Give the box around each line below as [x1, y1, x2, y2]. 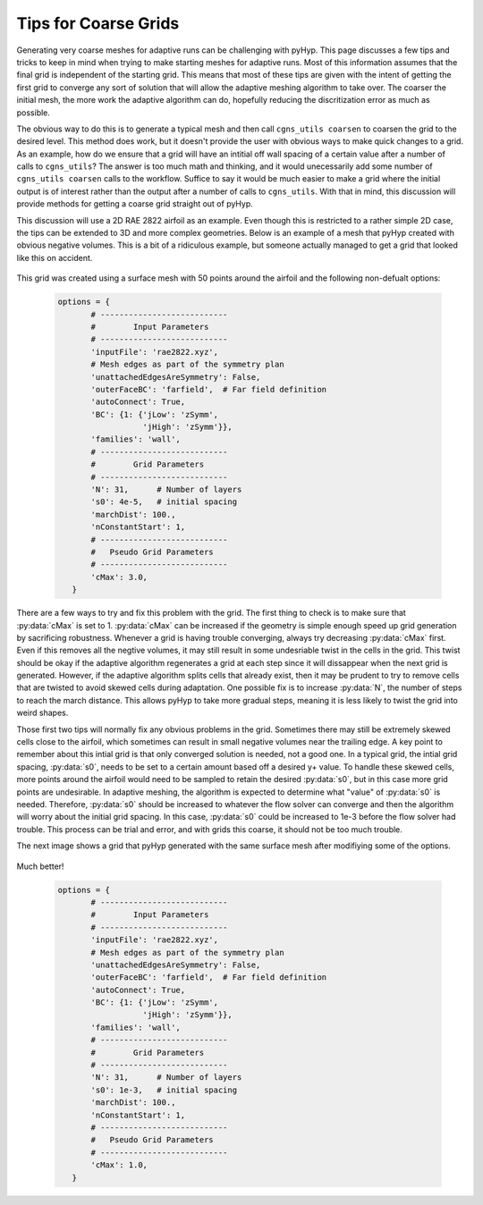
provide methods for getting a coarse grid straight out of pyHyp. [16, 198, 254, 209]
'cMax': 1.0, [90, 1160, 148, 1170]
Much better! [16, 861, 64, 872]
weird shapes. [16, 707, 69, 719]
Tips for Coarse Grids [16, 13, 180, 33]
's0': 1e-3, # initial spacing [90, 1084, 237, 1095]
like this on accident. [16, 252, 93, 263]
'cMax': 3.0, [90, 572, 148, 582]
